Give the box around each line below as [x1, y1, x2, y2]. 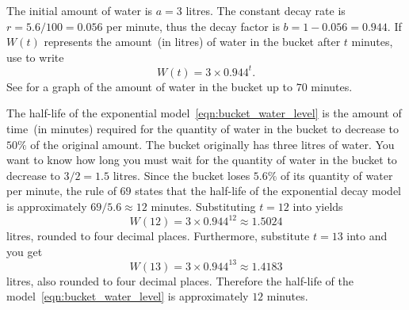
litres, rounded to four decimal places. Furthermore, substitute [6, 228, 310, 244]
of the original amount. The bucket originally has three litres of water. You [30, 136, 395, 152]
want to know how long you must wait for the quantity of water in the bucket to [6, 151, 397, 168]
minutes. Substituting [151, 198, 256, 215]
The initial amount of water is [6, 2, 153, 18]
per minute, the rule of [6, 182, 117, 199]
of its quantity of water [281, 166, 393, 183]
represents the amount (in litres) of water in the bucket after [44, 33, 341, 50]
